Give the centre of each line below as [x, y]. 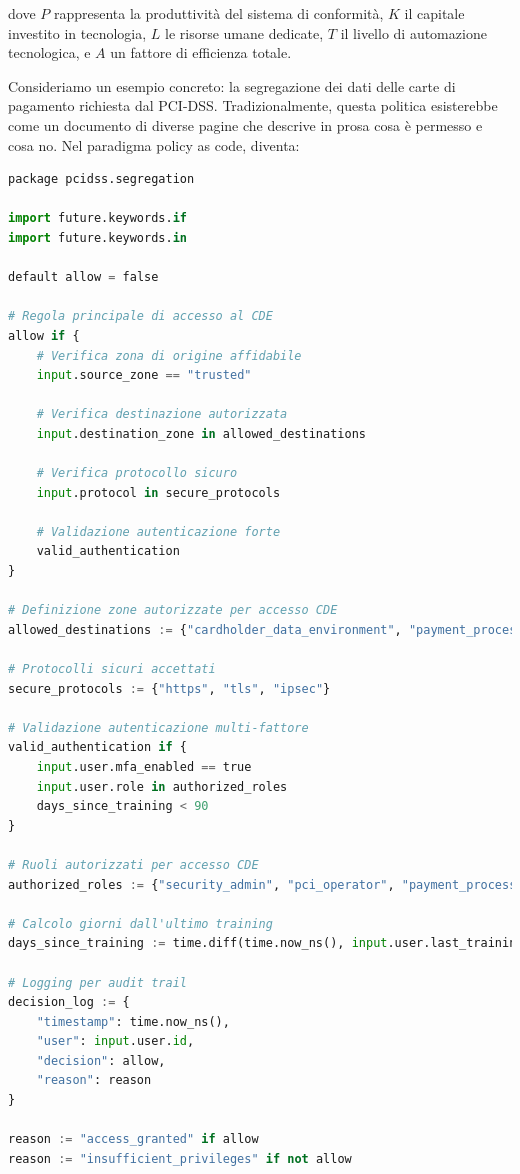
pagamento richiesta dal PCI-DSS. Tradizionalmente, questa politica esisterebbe [253, 105]
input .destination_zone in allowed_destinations [201, 433]
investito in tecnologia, [77, 32]
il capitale [434, 13]
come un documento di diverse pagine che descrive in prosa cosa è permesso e [245, 124]
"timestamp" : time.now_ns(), [133, 1021]
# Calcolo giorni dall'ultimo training [140, 923]
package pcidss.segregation [101, 179]
